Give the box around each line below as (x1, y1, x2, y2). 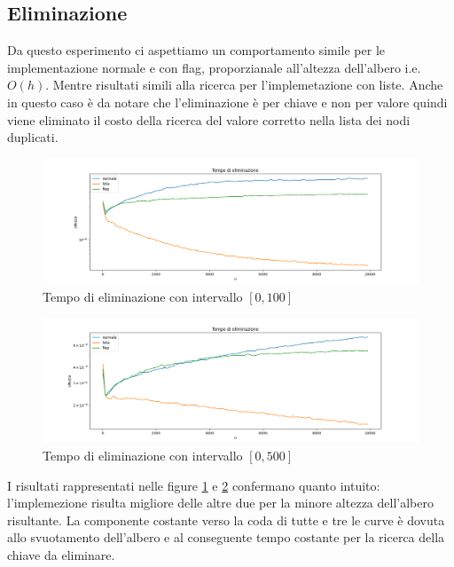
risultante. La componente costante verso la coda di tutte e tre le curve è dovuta (7, 510, 445, 529)
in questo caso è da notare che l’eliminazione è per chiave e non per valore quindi (7, 92, 448, 111)
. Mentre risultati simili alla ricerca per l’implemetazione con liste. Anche (45, 75, 443, 94)
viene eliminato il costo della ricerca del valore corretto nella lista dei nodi (7, 110, 411, 129)
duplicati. (7, 128, 59, 146)
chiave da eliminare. (7, 545, 115, 563)
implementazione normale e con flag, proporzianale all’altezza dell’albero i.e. (7, 58, 421, 76)
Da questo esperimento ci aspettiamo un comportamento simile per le (7, 41, 386, 59)
